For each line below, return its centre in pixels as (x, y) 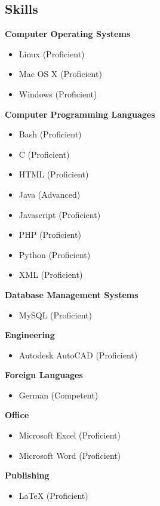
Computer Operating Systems (68, 34)
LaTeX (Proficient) (53, 495)
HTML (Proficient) (54, 174)
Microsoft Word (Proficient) (70, 455)
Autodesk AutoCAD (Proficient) (78, 355)
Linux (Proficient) (52, 53)
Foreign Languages (44, 375)
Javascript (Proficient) (60, 214)
